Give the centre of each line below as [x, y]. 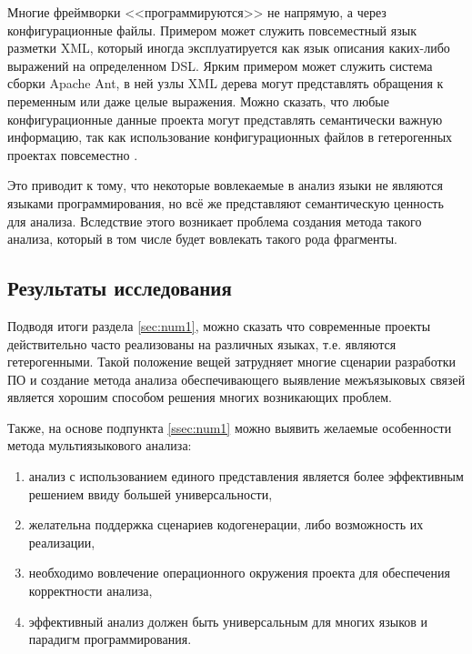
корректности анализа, [90, 591]
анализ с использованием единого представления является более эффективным [246, 476]
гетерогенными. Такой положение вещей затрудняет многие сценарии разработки [231, 362]
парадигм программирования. [110, 639]
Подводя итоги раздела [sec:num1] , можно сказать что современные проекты [219, 325]
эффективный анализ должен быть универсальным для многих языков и [228, 621]
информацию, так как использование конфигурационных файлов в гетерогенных [230, 137]
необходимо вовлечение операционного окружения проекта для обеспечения [239, 573]
